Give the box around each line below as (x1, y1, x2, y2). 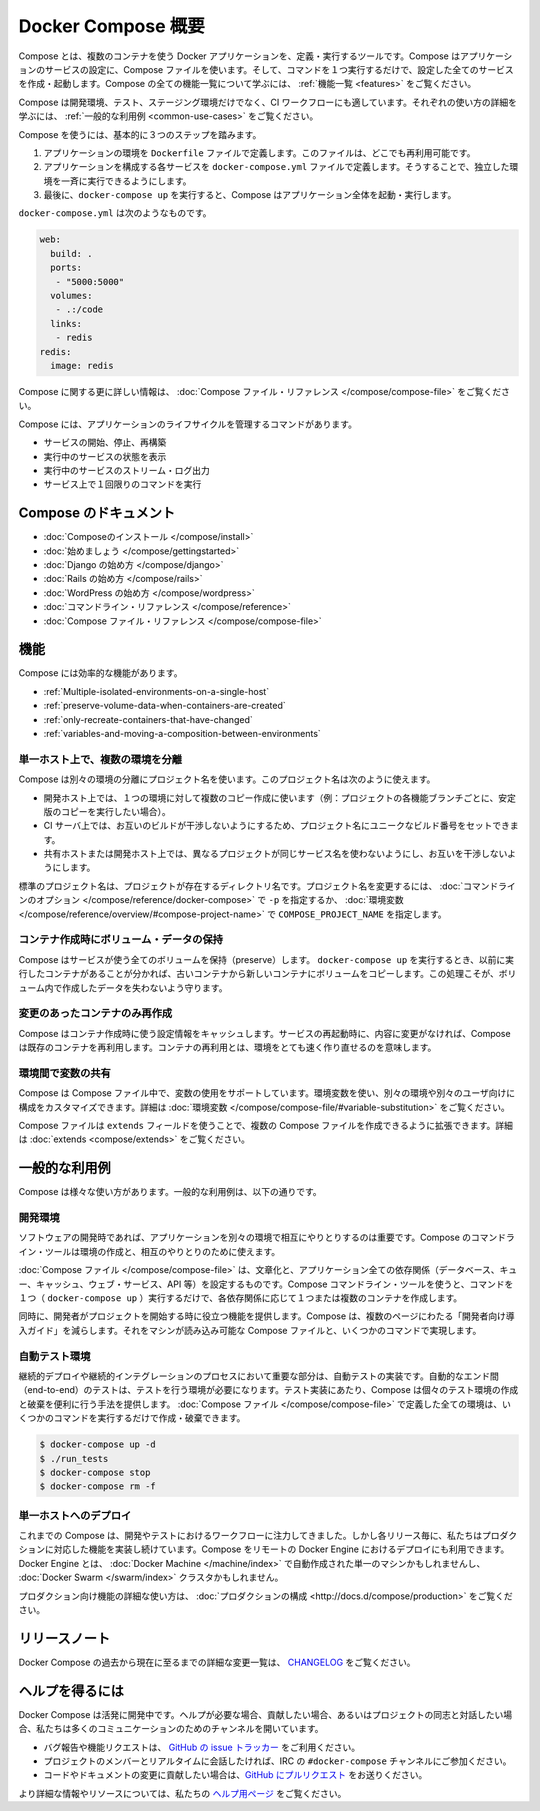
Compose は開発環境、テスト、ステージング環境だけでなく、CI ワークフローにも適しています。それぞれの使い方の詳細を (18, 96, 517, 108)
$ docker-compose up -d (39, 1439, 157, 1450)
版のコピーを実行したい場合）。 (43, 805, 171, 817)
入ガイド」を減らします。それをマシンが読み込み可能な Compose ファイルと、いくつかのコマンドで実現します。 (18, 1324, 482, 1336)
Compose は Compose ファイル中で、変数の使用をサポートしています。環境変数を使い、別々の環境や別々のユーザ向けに (18, 1087, 515, 1099)
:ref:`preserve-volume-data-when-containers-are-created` (43, 700, 286, 712)
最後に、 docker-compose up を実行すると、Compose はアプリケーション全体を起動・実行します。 (43, 189, 457, 201)
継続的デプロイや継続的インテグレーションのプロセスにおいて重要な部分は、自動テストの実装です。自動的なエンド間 (18, 1370, 499, 1382)
